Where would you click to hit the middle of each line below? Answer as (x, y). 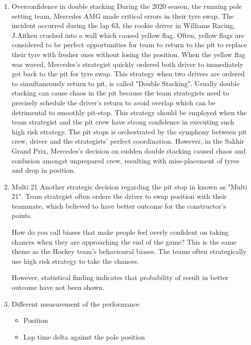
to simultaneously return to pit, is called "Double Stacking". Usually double (125, 83)
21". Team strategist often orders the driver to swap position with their (119, 196)
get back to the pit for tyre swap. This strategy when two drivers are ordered (128, 74)
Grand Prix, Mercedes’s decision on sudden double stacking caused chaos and (129, 150)
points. (22, 215)
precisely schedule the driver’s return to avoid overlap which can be (113, 102)
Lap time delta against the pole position (84, 336)
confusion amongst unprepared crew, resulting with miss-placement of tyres (125, 160)
